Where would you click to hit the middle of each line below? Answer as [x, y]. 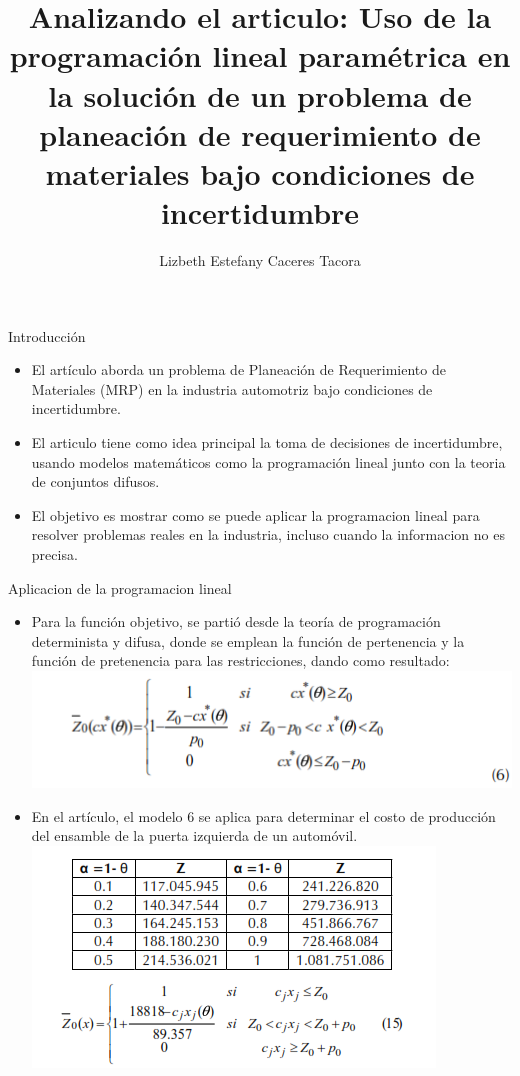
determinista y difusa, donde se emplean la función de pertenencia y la [248, 640]
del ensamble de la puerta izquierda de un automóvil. [194, 835]
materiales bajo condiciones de [260, 172]
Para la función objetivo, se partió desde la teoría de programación [236, 621]
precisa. [54, 554]
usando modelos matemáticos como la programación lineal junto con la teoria [268, 461]
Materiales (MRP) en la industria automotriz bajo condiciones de [232, 388]
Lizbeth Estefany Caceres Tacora [260, 260]
